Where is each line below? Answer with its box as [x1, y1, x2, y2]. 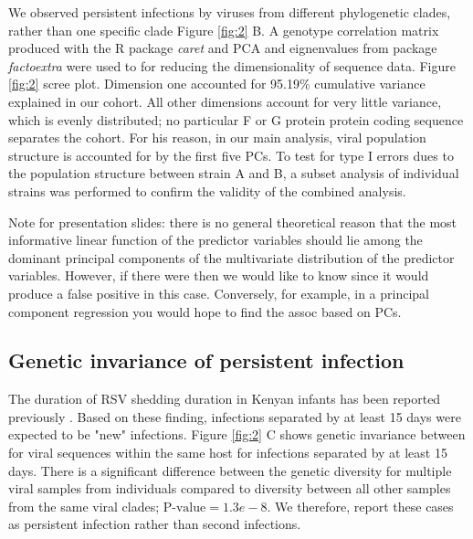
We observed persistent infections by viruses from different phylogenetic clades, [8, 3, 451, 21]
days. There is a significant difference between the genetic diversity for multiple [8, 460, 452, 480]
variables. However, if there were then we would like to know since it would [8, 266, 429, 285]
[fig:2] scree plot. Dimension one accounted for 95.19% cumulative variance [8, 74, 426, 93]
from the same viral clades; [8, 496, 160, 515]
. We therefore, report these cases [267, 496, 454, 515]
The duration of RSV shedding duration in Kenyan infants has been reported [8, 389, 441, 408]
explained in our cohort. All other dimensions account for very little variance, [8, 91, 442, 111]
